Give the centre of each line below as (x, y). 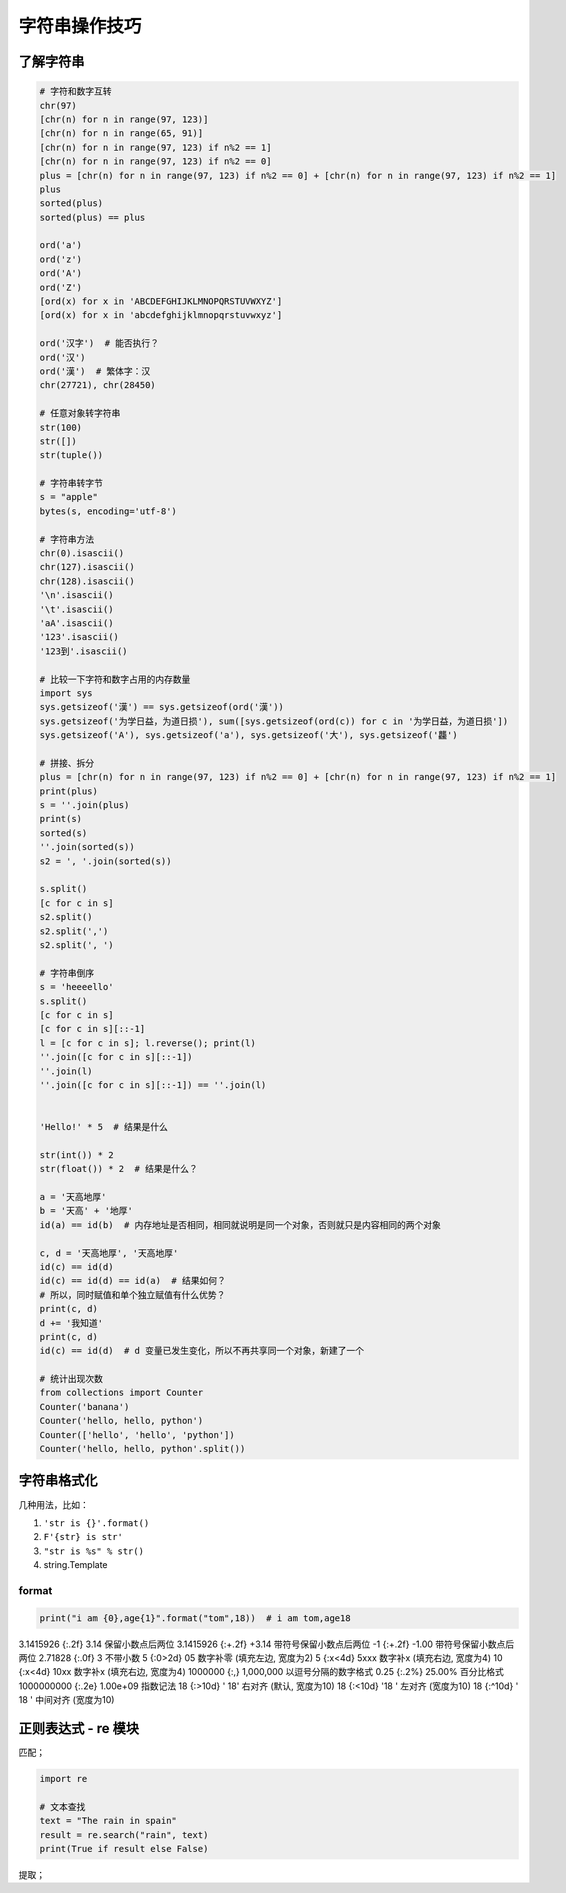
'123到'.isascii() (84, 651)
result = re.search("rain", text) (124, 1834)
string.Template (75, 1565)
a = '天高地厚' (73, 1197)
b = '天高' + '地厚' (86, 1211)
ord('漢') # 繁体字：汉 (95, 371)
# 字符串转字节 (71, 483)
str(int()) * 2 (76, 1154)
